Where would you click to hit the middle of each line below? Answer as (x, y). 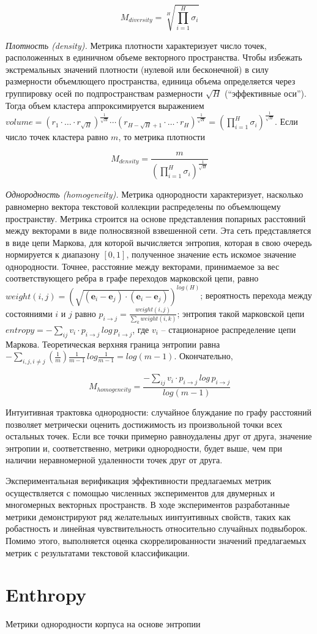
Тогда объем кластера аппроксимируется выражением (105, 105)
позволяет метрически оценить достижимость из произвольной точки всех (144, 424)
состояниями (29, 313)
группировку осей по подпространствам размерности (104, 93)
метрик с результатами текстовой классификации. (98, 552)
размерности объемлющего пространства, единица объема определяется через (151, 81)
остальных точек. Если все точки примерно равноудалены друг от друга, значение (159, 436)
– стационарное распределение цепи (229, 330)
